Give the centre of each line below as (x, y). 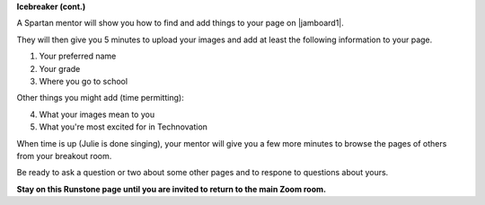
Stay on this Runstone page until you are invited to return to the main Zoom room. (172, 189)
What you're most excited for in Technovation (123, 127)
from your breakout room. (64, 156)
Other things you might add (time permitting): (100, 98)
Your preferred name (78, 56)
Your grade (60, 68)
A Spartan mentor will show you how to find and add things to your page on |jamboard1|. (181, 23)
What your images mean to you (97, 114)
